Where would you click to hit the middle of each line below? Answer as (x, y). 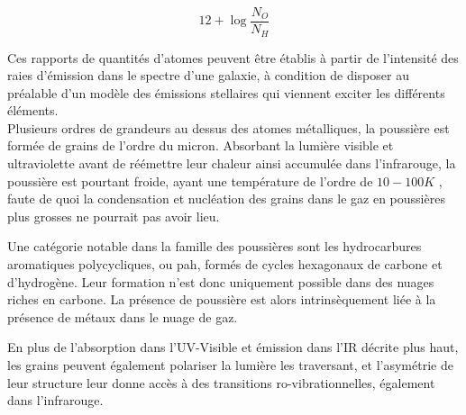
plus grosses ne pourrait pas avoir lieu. (114, 216)
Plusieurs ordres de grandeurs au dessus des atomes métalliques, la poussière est (228, 127)
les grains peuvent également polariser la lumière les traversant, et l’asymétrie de (230, 365)
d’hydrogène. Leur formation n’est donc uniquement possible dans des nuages (221, 281)
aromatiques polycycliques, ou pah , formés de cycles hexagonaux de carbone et (225, 264)
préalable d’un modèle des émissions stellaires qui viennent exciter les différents (226, 92)
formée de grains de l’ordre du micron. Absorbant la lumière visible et (201, 145)
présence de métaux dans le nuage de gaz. (123, 316)
